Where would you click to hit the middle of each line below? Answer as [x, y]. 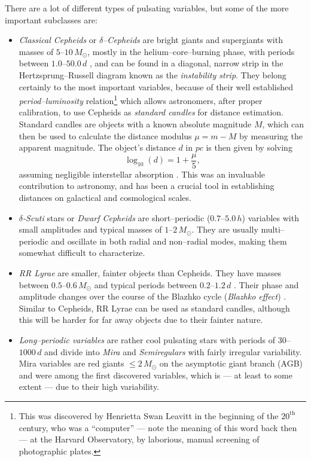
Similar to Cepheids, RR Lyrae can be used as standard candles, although [154, 308]
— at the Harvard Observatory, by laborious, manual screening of [139, 439]
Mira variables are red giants [71, 363]
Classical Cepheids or [58, 40]
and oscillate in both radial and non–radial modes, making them [169, 241]
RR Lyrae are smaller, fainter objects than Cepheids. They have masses [150, 273]
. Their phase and [266, 284]
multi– [273, 229]
